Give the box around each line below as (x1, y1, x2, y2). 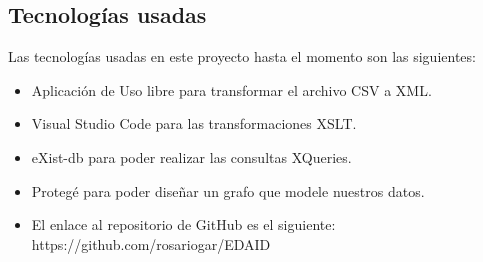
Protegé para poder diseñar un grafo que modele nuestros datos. (31, 180, 425, 201)
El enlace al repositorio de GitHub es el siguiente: (31, 214, 336, 235)
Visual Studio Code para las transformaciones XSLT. (31, 113, 357, 134)
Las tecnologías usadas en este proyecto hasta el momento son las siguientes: (8, 46, 476, 67)
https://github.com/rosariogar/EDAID (31, 233, 271, 254)
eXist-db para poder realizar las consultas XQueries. (31, 146, 352, 167)
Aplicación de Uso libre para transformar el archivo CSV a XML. (31, 79, 432, 100)
